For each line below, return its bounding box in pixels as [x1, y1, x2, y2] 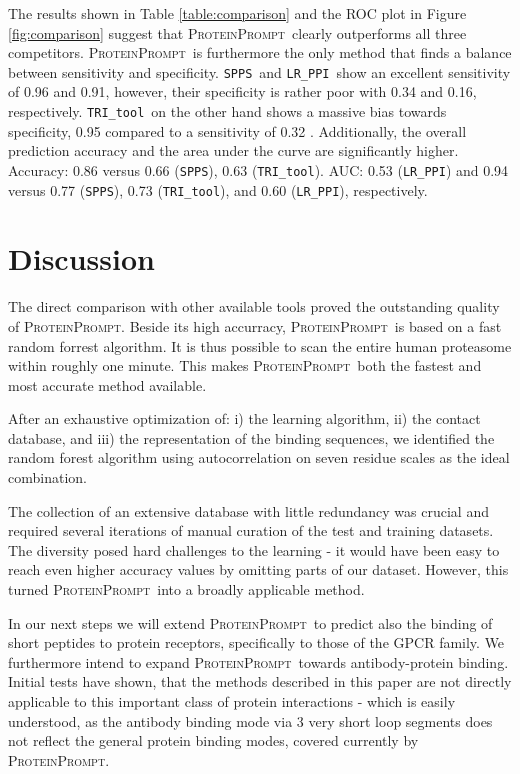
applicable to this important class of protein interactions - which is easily [8, 691, 456, 711]
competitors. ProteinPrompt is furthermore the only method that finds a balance [8, 42, 512, 63]
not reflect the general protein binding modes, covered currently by [8, 730, 419, 751]
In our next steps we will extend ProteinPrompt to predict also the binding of [8, 612, 493, 633]
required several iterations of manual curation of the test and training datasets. [8, 520, 494, 541]
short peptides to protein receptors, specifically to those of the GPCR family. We [8, 632, 505, 653]
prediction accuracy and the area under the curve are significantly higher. [8, 140, 459, 161]
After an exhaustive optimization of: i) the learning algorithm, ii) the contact [8, 408, 481, 429]
